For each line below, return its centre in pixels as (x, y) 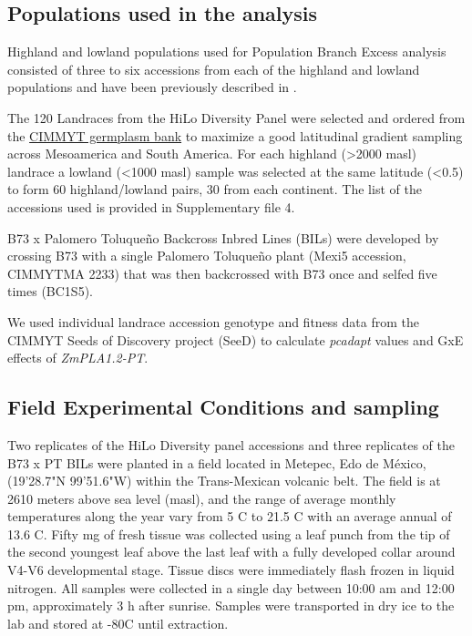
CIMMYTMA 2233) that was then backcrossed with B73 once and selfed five (222, 273)
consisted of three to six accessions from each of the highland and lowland (214, 69)
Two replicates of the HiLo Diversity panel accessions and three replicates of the (231, 444)
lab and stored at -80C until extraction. (118, 623)
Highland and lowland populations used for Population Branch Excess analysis (227, 51)
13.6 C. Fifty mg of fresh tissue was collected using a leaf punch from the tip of (229, 533)
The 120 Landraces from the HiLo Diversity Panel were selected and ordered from (236, 117)
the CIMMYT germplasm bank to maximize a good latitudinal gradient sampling (235, 135)
